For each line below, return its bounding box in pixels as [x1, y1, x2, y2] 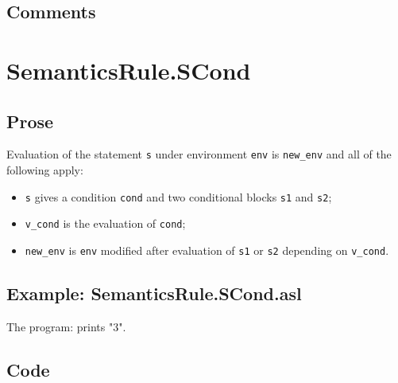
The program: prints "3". [6, 318, 126, 334]
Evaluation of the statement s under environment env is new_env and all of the [6, 146, 392, 162]
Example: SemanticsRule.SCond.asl [6, 280, 302, 305]
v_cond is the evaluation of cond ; [25, 215, 186, 232]
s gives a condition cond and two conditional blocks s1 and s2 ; [25, 188, 332, 205]
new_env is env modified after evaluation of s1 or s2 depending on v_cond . [25, 241, 389, 258]
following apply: [6, 162, 83, 178]
